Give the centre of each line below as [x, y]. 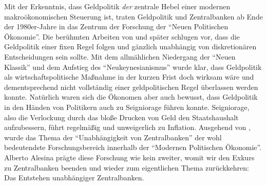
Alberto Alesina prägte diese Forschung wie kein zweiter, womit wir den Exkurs [129, 157]
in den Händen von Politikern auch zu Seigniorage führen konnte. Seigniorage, [127, 107]
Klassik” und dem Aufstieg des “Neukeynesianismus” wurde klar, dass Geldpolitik [133, 67]
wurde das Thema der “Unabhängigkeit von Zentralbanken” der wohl [113, 137]
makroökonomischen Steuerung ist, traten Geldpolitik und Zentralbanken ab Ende [133, 16]
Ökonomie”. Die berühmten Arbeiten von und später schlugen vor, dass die [122, 36]
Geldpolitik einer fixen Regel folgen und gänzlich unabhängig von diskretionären [130, 46]
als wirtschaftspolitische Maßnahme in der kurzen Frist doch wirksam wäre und [129, 77]
